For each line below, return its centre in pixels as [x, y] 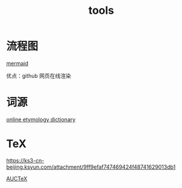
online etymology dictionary [41, 119]
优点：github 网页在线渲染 [39, 75]
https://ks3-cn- [25, 160]
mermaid [17, 63]
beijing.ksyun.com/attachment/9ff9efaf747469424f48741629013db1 [91, 167]
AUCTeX [17, 178]
